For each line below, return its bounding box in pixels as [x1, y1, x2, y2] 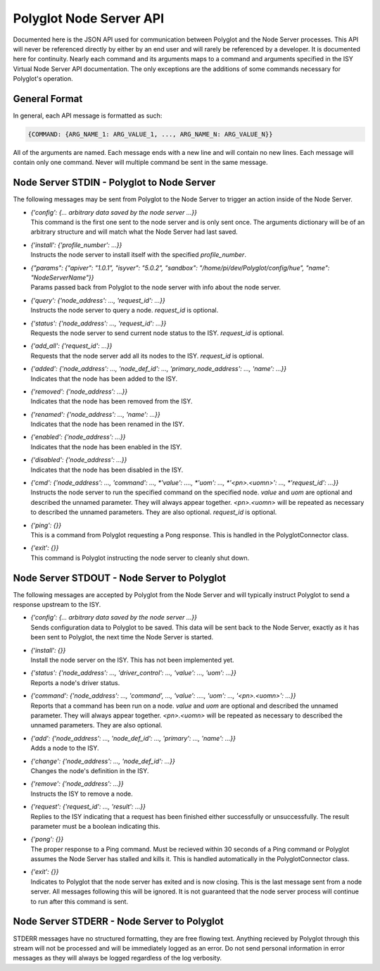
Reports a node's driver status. [30, 678, 120, 687]
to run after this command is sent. [30, 897, 129, 906]
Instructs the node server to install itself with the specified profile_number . [30, 251, 246, 259]
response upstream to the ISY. [13, 601, 101, 609]
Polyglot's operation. [13, 75, 73, 83]
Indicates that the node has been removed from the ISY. [30, 397, 193, 406]
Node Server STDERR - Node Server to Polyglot [13, 915, 224, 927]
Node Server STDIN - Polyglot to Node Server [13, 177, 216, 189]
